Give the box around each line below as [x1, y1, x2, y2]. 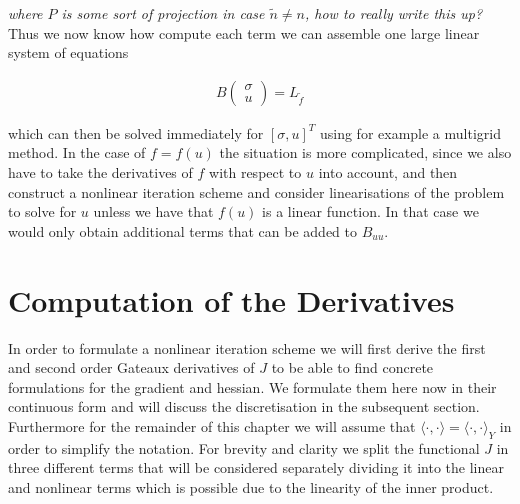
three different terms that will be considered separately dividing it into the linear [8, 457, 504, 478]
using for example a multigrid [319, 122, 501, 143]
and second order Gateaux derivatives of [8, 357, 255, 378]
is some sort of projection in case [61, 3, 265, 23]
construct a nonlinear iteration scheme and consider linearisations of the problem [8, 181, 505, 202]
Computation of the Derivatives [8, 279, 455, 320]
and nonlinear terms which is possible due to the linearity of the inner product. [8, 476, 494, 497]
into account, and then [318, 162, 458, 182]
